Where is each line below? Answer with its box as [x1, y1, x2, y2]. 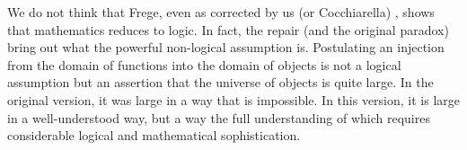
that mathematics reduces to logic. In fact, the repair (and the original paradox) [7, 20, 449, 39]
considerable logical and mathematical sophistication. [7, 126, 301, 145]
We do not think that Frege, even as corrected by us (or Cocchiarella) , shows [7, 3, 435, 21]
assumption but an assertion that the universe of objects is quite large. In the [7, 73, 434, 92]
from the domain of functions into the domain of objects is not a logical [7, 55, 401, 74]
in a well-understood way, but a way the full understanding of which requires [7, 108, 430, 127]
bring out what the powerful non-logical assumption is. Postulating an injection [7, 38, 445, 57]
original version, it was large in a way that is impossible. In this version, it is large [7, 90, 461, 109]
